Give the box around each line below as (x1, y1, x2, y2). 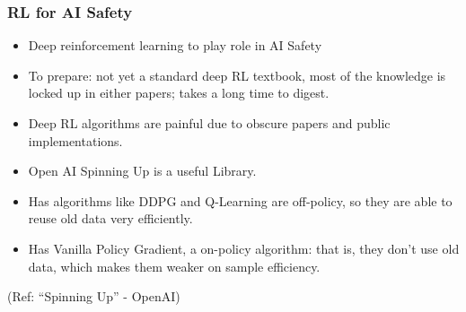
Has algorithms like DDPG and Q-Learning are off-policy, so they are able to (28, 191, 453, 210)
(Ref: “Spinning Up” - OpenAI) (7, 287, 180, 306)
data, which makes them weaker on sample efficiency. (28, 256, 321, 275)
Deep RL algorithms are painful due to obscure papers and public (28, 114, 391, 132)
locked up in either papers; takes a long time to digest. (28, 83, 330, 102)
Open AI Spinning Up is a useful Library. (28, 161, 257, 180)
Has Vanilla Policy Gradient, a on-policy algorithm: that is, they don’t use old (28, 238, 460, 257)
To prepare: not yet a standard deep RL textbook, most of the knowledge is (28, 65, 446, 84)
